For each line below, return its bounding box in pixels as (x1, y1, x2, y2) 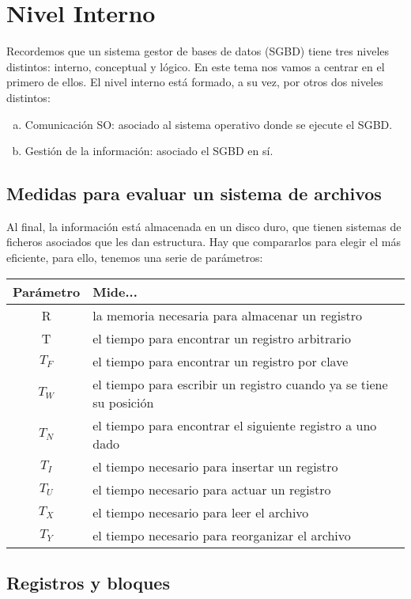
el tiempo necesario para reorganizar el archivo (92, 525, 351, 544)
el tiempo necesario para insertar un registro (92, 457, 338, 476)
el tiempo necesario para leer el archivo (92, 502, 309, 521)
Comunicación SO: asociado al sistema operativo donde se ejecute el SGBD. (25, 116, 393, 132)
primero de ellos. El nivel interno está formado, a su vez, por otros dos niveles (6, 74, 383, 90)
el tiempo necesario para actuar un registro (92, 480, 331, 499)
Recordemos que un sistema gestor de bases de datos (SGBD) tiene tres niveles (6, 43, 390, 59)
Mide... (92, 282, 138, 301)
